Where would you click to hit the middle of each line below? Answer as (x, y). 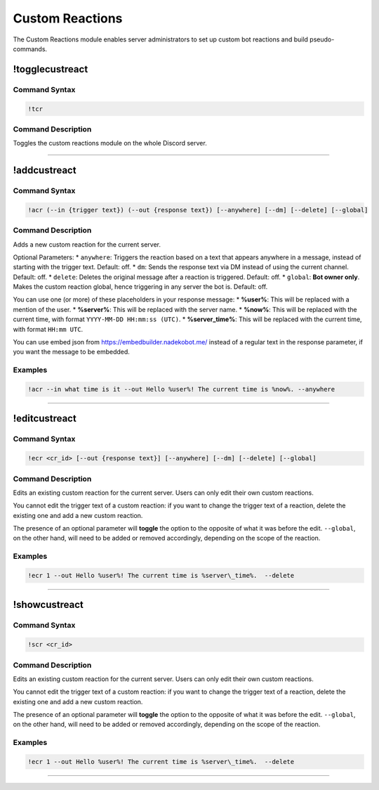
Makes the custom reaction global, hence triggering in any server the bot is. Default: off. (140, 287)
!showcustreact (48, 605)
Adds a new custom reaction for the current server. (87, 244)
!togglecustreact (51, 69)
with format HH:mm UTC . (48, 329)
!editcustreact (45, 419)
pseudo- (322, 39)
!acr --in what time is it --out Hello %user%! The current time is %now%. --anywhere (181, 389)
